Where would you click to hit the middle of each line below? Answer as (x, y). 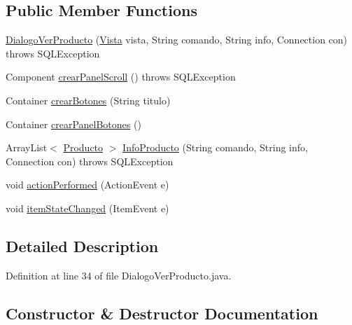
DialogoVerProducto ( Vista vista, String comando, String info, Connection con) (177, 40)
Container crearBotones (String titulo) (88, 100)
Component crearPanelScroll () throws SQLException (121, 77)
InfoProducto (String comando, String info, (215, 147)
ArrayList (27, 147)
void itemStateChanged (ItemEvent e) (87, 208)
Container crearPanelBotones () (73, 124)
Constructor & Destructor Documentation (162, 313)
